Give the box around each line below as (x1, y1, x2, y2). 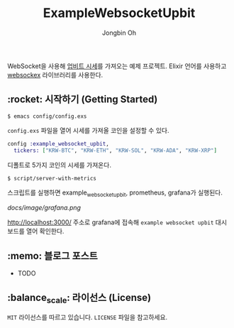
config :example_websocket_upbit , (7, 140, 110, 147)
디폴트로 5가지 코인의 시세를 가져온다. (7, 160, 112, 169)
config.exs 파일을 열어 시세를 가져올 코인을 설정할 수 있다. (7, 126, 169, 134)
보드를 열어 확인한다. (7, 227, 65, 236)
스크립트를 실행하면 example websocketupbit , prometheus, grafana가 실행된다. (7, 188, 223, 198)
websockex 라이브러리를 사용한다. (7, 70, 104, 79)
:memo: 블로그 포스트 (7, 250, 98, 262)
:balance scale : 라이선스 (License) (7, 291, 151, 305)
